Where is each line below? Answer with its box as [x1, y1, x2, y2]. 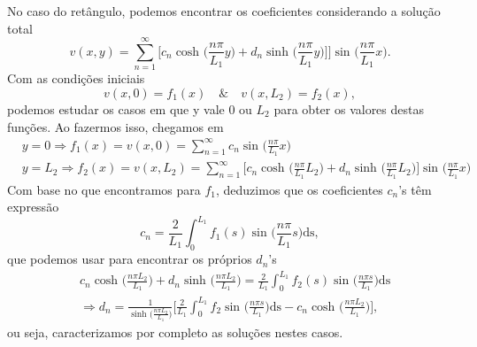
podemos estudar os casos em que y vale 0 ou [7, 99, 252, 118]
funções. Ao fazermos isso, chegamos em [7, 117, 224, 135]
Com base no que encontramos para [7, 180, 201, 198]
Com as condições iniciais [7, 69, 145, 88]
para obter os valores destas [273, 99, 424, 118]
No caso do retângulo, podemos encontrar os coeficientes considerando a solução [7, 2, 441, 19]
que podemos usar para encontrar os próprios [7, 250, 252, 268]
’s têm [398, 180, 432, 198]
